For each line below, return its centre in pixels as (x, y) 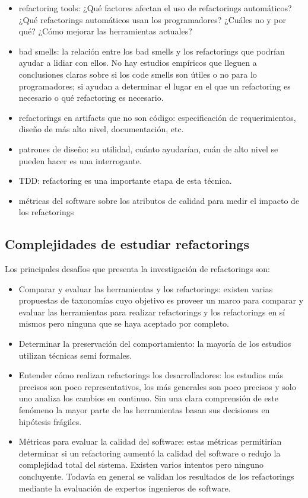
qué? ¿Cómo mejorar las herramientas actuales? (105, 31)
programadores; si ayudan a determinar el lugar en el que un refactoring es (155, 86)
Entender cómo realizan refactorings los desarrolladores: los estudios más (151, 375)
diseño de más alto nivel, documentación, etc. (101, 129)
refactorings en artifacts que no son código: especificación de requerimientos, (157, 117)
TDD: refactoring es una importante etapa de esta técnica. (125, 181)
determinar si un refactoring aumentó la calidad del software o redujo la (150, 453)
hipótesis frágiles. (50, 421)
